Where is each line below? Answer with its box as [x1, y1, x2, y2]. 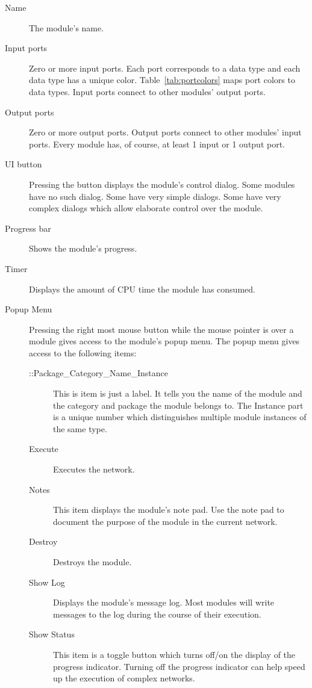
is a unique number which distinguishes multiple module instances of [53, 411, 307, 423]
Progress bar [5, 222, 51, 234]
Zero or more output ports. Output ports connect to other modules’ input [29, 126, 302, 138]
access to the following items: [29, 346, 137, 359]
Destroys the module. [53, 556, 132, 568]
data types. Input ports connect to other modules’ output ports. [29, 85, 266, 98]
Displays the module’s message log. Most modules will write [53, 596, 275, 609]
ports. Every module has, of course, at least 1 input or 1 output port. [29, 137, 285, 150]
